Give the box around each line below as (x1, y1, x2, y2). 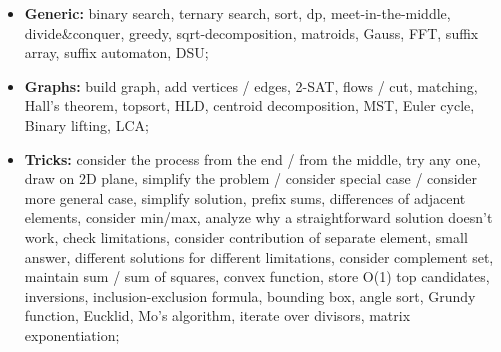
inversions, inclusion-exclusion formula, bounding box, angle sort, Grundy (24, 285, 476, 306)
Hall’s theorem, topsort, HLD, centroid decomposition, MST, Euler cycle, (24, 95, 475, 116)
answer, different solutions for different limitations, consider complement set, (24, 246, 494, 267)
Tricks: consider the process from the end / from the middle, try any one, (24, 148, 481, 169)
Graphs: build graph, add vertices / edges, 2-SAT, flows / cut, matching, (24, 75, 478, 96)
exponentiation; (24, 324, 120, 345)
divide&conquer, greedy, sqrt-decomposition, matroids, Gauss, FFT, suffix (24, 22, 479, 43)
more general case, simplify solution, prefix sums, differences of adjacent (24, 187, 466, 208)
